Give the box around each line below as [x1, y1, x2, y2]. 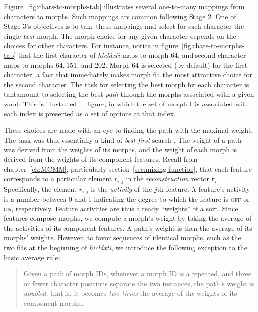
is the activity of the [91, 183, 152, 194]
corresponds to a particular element [4, 173, 112, 184]
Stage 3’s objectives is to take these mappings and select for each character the [4, 21, 244, 31]
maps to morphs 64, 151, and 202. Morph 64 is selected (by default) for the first [4, 59, 248, 70]
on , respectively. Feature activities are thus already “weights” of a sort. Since [4, 203, 238, 213]
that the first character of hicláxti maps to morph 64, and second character [18, 50, 246, 60]
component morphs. [23, 297, 84, 308]
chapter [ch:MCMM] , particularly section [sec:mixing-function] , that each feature [4, 163, 252, 174]
